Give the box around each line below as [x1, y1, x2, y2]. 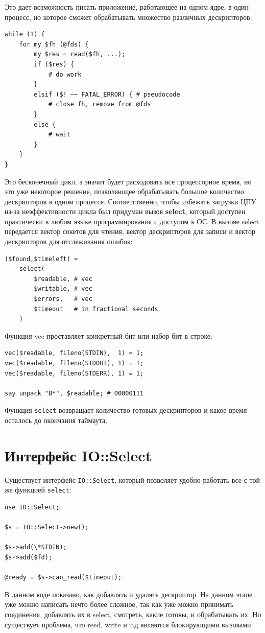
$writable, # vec [34, 285, 92, 293]
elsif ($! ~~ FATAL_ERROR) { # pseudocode [34, 90, 180, 98]
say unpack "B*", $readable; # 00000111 [5, 389, 144, 397]
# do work [48, 71, 82, 78]
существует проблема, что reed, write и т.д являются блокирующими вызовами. [5, 619, 253, 629]
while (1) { [5, 31, 45, 38]
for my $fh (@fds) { [19, 40, 89, 48]
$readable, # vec [34, 275, 92, 283]
